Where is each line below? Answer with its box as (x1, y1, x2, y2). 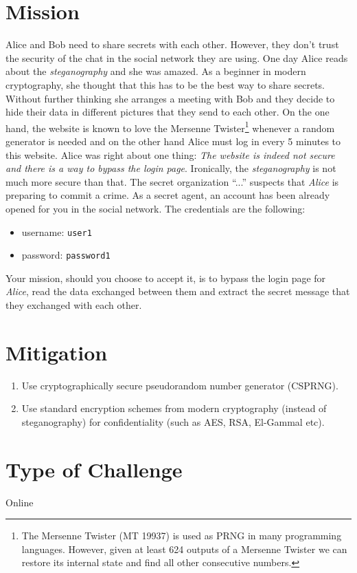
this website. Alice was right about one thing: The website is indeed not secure (5, 147, 335, 162)
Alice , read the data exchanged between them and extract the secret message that (5, 284, 350, 299)
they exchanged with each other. (5, 298, 142, 312)
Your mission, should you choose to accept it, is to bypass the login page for (5, 270, 326, 285)
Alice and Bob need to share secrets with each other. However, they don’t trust (5, 37, 339, 52)
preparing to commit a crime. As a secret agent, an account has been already (5, 188, 330, 202)
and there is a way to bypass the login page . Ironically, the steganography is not (5, 161, 336, 175)
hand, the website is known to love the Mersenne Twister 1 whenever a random (5, 118, 335, 135)
